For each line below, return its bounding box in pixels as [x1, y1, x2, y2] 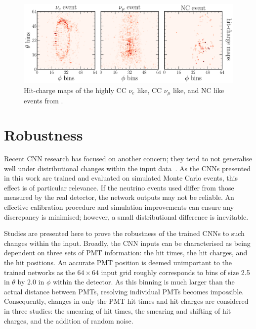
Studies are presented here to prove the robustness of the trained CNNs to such [4, 228, 245, 238]
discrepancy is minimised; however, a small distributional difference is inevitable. [4, 211, 249, 222]
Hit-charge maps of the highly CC [24, 85, 127, 95]
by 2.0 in [17, 277, 44, 287]
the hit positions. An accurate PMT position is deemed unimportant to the [4, 257, 232, 267]
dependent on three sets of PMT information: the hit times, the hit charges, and [4, 247, 248, 258]
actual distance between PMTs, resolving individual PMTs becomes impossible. [4, 286, 244, 296]
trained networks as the [4, 267, 75, 277]
